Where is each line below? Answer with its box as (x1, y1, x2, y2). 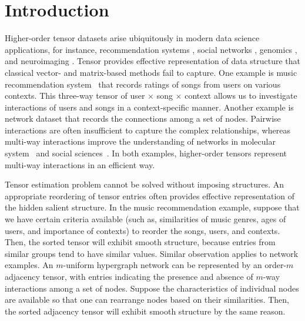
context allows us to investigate (185, 89, 297, 102)
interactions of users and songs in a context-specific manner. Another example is (5, 101, 294, 113)
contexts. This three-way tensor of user (5, 89, 145, 102)
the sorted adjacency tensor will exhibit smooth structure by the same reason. (5, 305, 286, 317)
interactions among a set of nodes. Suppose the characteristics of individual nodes (5, 282, 299, 294)
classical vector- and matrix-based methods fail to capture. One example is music (5, 66, 297, 78)
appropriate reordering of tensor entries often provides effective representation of (5, 189, 295, 202)
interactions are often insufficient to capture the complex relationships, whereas (5, 123, 290, 136)
